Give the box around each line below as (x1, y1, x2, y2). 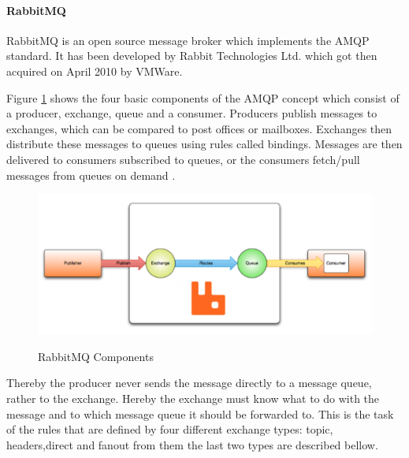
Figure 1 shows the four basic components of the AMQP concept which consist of (6, 89, 400, 106)
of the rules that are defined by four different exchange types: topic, (6, 421, 333, 438)
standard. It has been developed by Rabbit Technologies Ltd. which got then (6, 47, 377, 64)
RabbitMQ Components (38, 348, 154, 364)
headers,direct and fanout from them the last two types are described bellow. (6, 436, 378, 452)
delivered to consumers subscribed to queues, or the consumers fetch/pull (6, 151, 360, 167)
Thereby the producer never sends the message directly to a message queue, (6, 374, 372, 391)
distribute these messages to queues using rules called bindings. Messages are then (6, 136, 403, 152)
